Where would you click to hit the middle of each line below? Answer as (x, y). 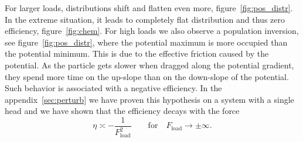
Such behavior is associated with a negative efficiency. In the (113, 88)
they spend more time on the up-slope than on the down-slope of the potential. (147, 76)
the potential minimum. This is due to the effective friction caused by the (137, 53)
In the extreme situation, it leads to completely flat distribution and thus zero (145, 19)
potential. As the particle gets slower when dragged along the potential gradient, (149, 65)
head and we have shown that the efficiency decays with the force (122, 111)
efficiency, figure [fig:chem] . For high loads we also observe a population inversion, (152, 31)
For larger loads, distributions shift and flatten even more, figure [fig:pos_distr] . (149, 8)
